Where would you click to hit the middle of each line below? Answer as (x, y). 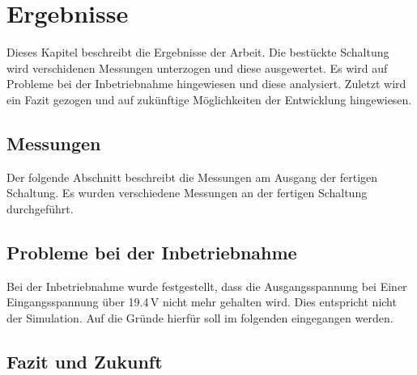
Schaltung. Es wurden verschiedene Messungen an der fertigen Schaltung (187, 193)
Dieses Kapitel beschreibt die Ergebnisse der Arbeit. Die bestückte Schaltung (198, 52)
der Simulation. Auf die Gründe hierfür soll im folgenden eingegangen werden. (200, 317)
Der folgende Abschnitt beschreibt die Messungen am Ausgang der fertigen (192, 177)
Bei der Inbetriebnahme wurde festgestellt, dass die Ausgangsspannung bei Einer (207, 286)
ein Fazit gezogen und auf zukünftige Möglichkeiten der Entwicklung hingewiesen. (209, 99)
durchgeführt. (40, 208)
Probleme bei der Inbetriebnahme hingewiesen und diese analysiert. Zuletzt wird (206, 84)
